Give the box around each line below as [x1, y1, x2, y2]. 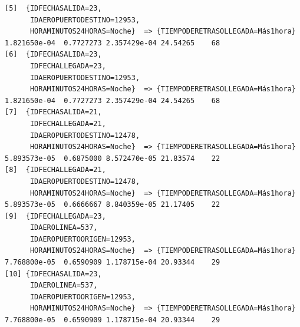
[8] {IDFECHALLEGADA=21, [5, 166, 106, 174]
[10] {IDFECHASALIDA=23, [5, 269, 102, 278]
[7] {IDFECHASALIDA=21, [5, 108, 102, 117]
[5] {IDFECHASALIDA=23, [5, 4, 102, 12]
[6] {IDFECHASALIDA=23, [5, 50, 102, 59]
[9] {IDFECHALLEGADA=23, [5, 212, 106, 220]
